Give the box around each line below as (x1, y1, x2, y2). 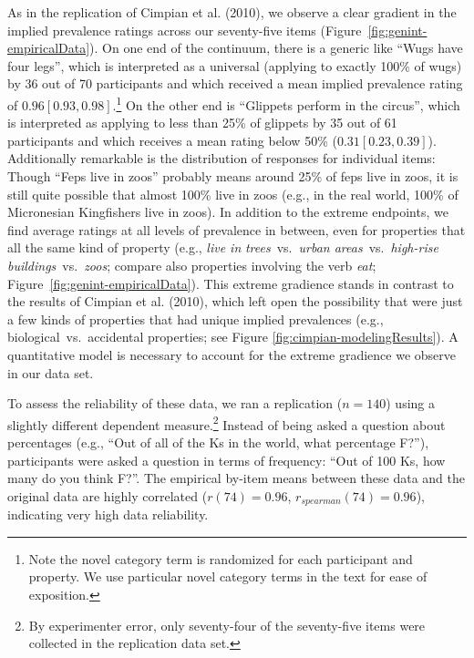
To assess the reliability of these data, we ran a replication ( (7, 394, 343, 413)
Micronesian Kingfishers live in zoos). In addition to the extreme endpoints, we (7, 202, 448, 221)
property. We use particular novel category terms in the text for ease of (28, 567, 428, 586)
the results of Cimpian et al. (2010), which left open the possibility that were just (7, 292, 463, 311)
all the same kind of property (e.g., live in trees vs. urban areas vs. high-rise (7, 238, 438, 257)
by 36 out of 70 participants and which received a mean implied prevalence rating (7, 74, 463, 93)
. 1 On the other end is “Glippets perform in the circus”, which (112, 92, 460, 114)
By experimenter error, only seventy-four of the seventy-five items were (28, 615, 426, 634)
